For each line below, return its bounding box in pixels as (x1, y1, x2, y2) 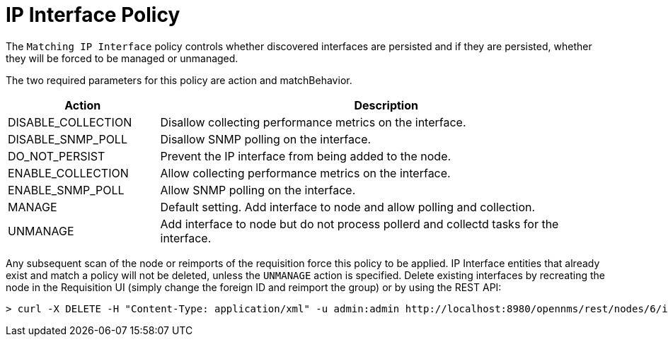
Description (354, 98, 418, 112)
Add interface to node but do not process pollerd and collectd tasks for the (160, 216, 559, 231)
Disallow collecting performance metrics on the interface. (160, 114, 466, 129)
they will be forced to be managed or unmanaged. (6, 52, 238, 64)
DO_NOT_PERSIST (8, 148, 105, 163)
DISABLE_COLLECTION (8, 114, 132, 129)
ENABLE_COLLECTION (8, 165, 129, 180)
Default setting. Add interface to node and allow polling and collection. (160, 199, 536, 214)
